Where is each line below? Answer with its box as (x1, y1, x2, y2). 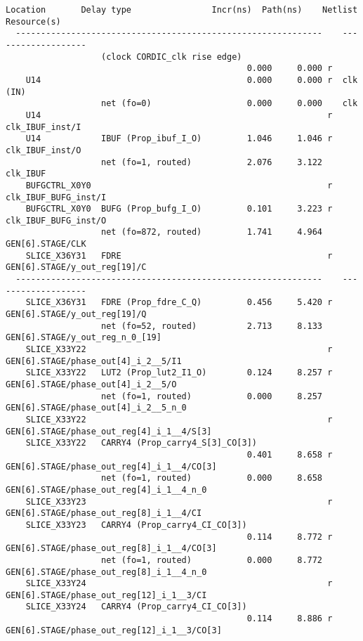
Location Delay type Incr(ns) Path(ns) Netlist (6, 5, 358, 15)
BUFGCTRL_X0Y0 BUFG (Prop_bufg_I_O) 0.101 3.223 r (25, 204, 333, 214)
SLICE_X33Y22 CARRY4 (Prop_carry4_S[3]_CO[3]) (25, 438, 257, 448)
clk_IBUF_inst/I (6, 122, 81, 132)
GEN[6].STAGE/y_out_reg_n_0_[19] (6, 332, 161, 343)
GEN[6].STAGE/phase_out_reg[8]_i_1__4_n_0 (6, 566, 207, 577)
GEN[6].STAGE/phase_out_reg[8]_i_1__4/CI (6, 508, 202, 519)
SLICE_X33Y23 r (25, 496, 333, 507)
